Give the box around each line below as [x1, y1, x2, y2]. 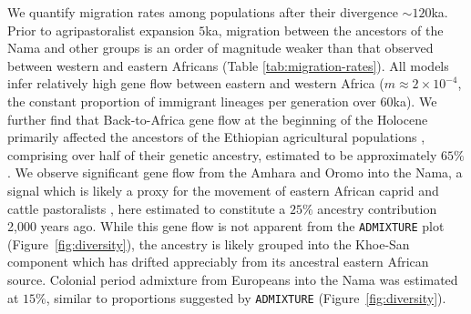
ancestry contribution [317, 198, 437, 218]
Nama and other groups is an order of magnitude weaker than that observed [7, 38, 434, 57]
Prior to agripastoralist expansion [7, 20, 195, 39]
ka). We [393, 91, 437, 110]
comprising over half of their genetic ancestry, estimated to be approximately [7, 145, 437, 164]
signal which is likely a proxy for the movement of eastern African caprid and [7, 180, 439, 199]
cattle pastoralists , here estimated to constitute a [7, 198, 286, 218]
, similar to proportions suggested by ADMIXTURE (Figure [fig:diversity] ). [46, 288, 446, 307]
